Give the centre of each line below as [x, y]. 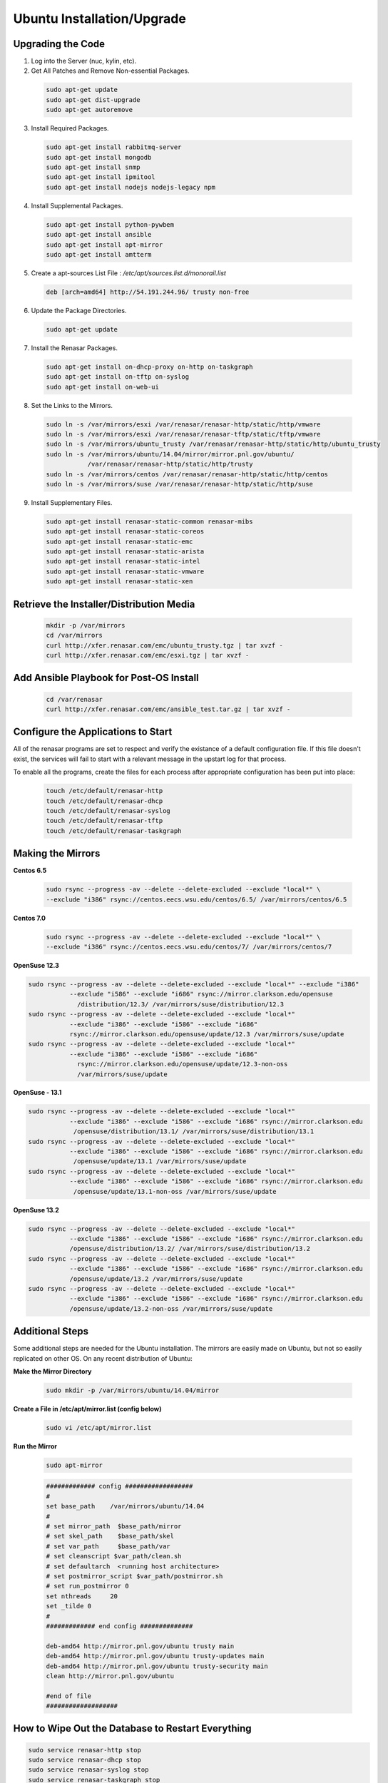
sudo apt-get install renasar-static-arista [125, 552]
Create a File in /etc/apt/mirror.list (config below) [87, 1409]
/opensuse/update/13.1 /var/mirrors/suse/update [160, 1161]
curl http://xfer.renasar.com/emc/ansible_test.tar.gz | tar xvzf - [168, 709]
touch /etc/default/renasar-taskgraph [114, 831]
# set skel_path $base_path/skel [110, 1536]
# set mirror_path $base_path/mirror [114, 1527]
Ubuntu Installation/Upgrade [100, 19]
